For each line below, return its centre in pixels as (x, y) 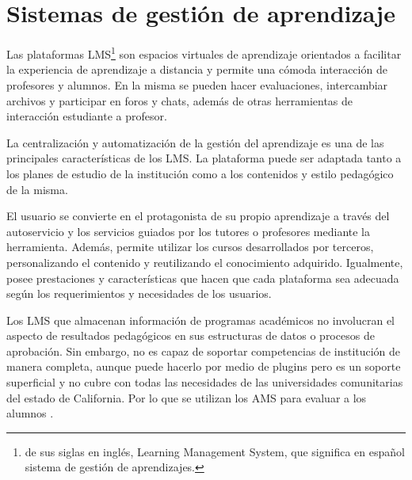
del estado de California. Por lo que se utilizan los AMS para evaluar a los (187, 397)
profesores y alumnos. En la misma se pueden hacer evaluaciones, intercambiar (197, 84)
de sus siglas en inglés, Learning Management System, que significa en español (215, 451)
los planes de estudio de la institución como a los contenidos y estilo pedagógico (200, 173)
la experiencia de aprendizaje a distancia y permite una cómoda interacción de (197, 69)
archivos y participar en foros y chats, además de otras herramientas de (180, 100)
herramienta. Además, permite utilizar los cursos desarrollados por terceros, (190, 247)
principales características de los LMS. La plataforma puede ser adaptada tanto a (204, 158)
